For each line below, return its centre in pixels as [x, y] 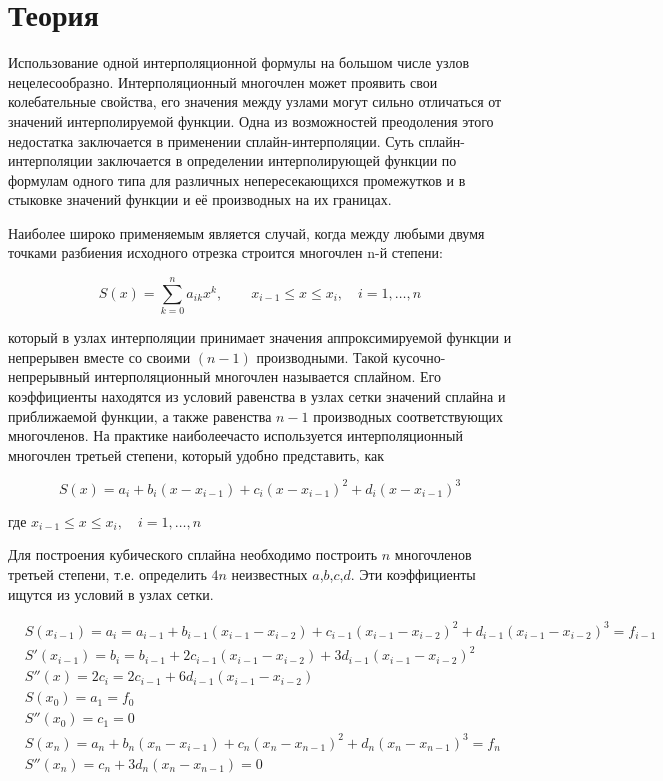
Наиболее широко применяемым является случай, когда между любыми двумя [246, 232]
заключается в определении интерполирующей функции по [277, 160]
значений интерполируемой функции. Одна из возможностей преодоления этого [251, 120]
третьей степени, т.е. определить [107, 574]
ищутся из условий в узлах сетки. [111, 593]
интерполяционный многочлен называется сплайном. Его [267, 376]
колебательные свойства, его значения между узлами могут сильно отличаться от [255, 101]
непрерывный [49, 376]
